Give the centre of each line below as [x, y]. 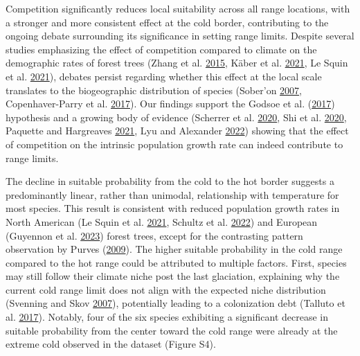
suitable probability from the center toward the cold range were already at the [172, 330]
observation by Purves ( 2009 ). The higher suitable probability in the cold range [174, 249]
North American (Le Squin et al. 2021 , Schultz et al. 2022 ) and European [162, 221]
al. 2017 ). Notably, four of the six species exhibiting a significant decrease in [167, 317]
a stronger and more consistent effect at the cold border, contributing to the [167, 22]
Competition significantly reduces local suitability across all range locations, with [178, 8]
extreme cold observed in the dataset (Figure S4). [111, 344]
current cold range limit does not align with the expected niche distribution [166, 289]
